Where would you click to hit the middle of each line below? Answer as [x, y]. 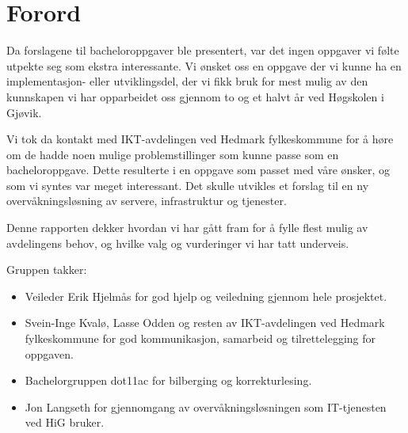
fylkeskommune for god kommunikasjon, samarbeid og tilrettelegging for [200, 338]
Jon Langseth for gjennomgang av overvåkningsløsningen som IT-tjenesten [206, 406]
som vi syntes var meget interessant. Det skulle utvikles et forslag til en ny [188, 185]
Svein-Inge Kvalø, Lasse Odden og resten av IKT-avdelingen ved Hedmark [205, 323]
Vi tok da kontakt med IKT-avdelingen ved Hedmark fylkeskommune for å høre [200, 139]
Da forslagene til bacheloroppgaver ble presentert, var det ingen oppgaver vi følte [203, 50]
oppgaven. [49, 353]
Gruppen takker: [47, 270]
